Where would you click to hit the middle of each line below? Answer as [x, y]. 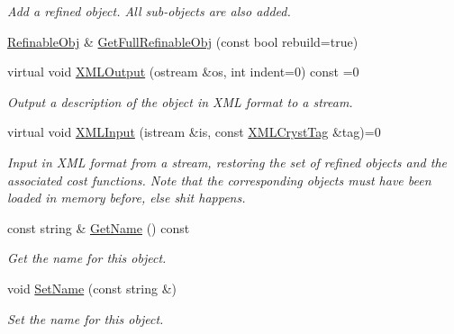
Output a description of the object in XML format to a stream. [180, 101]
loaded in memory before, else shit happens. [127, 198]
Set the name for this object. [86, 318]
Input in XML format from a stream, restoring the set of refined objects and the [227, 162]
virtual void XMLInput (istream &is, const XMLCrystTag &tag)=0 [194, 132]
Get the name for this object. [87, 258]
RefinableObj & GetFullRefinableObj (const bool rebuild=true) [183, 41]
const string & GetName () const [99, 227]
